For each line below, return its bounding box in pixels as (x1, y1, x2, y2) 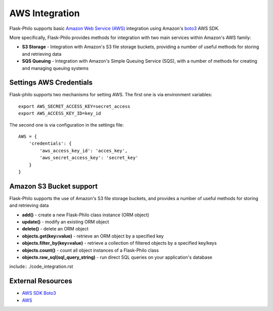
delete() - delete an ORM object (22, 226, 88, 232)
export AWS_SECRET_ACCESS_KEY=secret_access (18, 103, 131, 109)
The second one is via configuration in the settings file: (9, 122, 124, 128)
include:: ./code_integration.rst (9, 263, 73, 269)
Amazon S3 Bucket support (9, 182, 98, 190)
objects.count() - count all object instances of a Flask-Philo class (22, 247, 159, 253)
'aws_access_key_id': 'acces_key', (39, 147, 128, 153)
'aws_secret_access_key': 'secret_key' (39, 155, 139, 161)
